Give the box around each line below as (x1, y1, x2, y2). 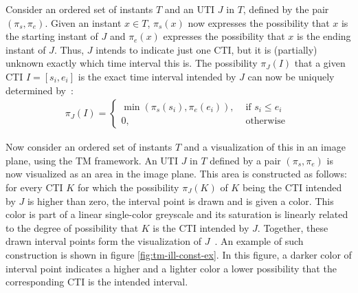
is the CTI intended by (153, 220, 249, 235)
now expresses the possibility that (188, 15, 330, 30)
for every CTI (5, 180, 63, 194)
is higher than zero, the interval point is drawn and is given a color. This (27, 193, 334, 208)
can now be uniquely (247, 69, 335, 83)
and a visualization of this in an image (183, 140, 346, 154)
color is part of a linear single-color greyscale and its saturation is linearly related (5, 207, 348, 221)
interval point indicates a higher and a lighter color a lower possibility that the (5, 261, 337, 275)
